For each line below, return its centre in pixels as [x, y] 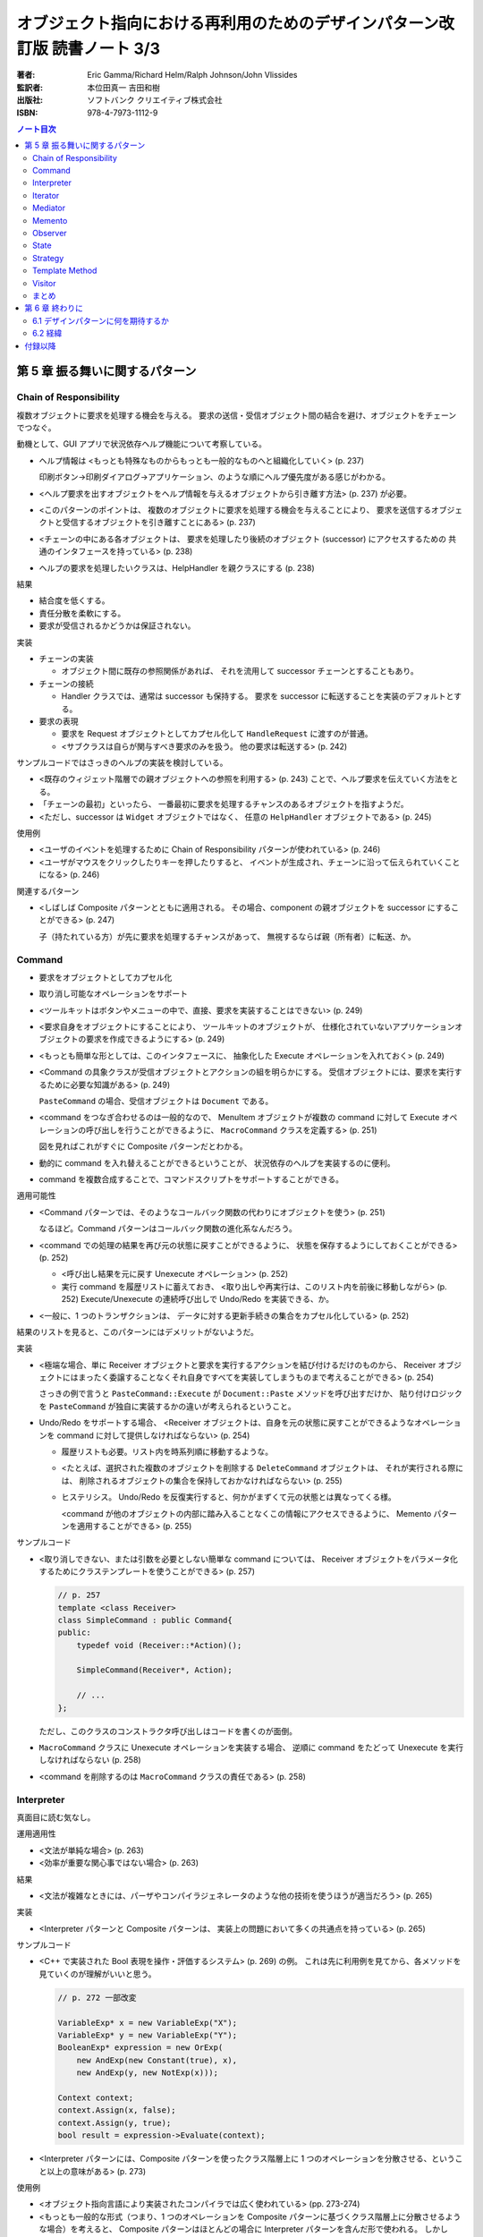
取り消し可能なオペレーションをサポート [113, 994]
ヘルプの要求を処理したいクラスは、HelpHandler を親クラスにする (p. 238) [177, 567]
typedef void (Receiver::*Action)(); [159, 1645]
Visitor [44, 283]
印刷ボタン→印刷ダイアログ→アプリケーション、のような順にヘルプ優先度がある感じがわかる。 [215, 477]
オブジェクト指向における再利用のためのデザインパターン [228, 23]
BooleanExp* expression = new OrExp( [140, 2048]
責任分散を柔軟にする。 [82, 613]
